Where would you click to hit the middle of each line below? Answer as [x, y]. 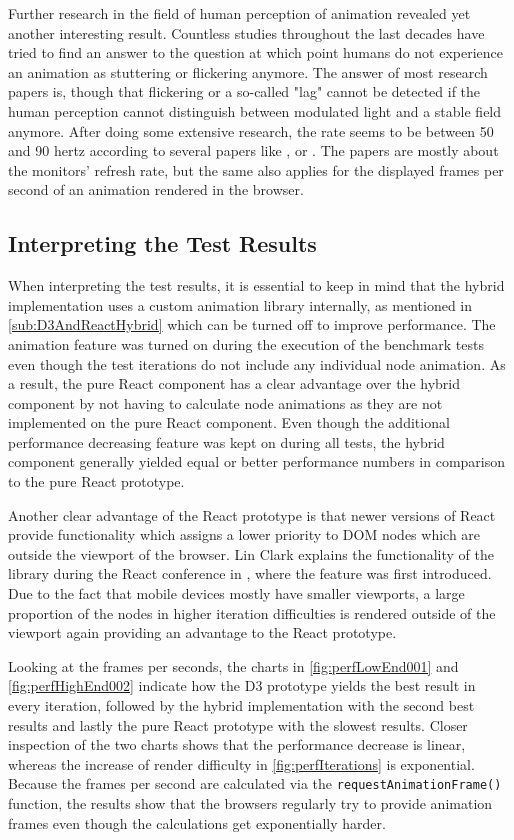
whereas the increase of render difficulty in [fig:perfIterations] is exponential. [241, 763]
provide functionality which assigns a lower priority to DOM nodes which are [244, 534]
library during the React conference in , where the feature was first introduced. [250, 573]
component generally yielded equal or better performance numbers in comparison [257, 461]
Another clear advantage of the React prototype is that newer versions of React [252, 514]
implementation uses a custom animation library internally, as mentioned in [240, 304]
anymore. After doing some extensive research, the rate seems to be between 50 [251, 130]
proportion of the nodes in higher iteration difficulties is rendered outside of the [252, 612]
